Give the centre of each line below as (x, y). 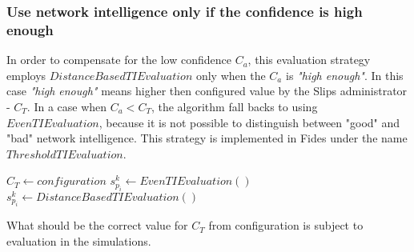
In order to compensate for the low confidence (119, 60)
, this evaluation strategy (309, 60)
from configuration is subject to (286, 225)
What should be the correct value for (97, 225)
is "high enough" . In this (344, 75)
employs (26, 75)
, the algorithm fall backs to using (234, 106)
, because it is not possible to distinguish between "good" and (249, 122)
